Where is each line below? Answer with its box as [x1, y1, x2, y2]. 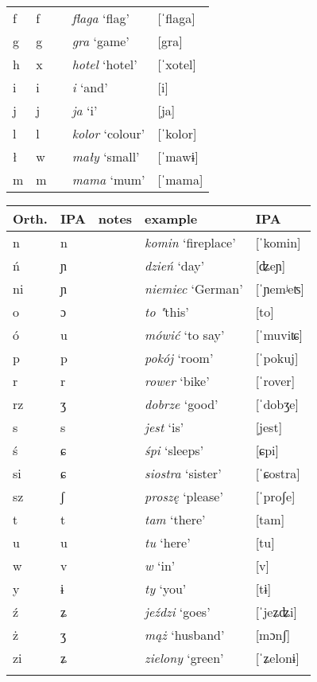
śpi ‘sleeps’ [145, 441, 204, 459]
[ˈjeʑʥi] [255, 602, 297, 621]
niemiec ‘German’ [145, 279, 243, 298]
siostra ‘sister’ [145, 464, 222, 482]
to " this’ [145, 302, 189, 321]
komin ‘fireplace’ [145, 233, 236, 251]
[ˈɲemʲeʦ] [255, 279, 304, 298]
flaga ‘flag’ [72, 9, 130, 27]
